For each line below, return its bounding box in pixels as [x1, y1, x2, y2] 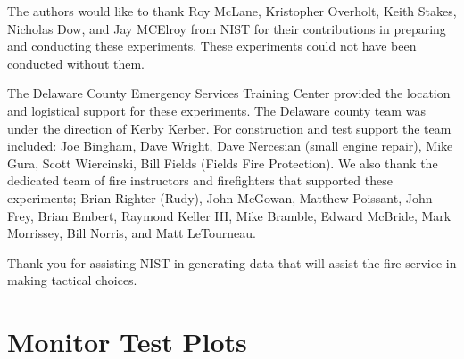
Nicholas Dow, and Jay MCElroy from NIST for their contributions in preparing [7, 19, 446, 37]
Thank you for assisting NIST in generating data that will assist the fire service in [7, 253, 457, 272]
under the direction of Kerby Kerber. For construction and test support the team [7, 118, 452, 137]
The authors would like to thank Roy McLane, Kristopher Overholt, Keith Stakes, [7, 2, 457, 20]
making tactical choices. [7, 271, 137, 290]
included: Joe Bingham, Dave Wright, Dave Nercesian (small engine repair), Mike [7, 136, 453, 155]
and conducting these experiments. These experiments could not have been [7, 37, 417, 55]
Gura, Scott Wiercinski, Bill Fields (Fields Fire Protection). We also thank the [7, 153, 438, 172]
